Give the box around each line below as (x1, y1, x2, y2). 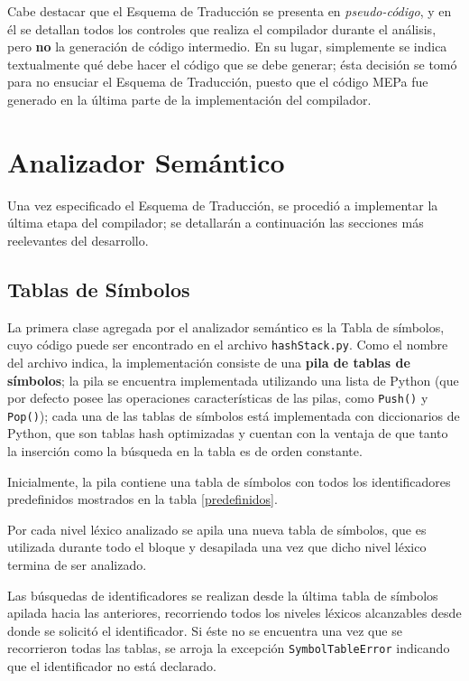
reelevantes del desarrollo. (7, 230, 149, 249)
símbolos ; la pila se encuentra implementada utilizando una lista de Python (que (7, 370, 459, 389)
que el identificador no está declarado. (7, 657, 216, 676)
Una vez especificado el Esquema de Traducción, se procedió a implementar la (7, 195, 438, 214)
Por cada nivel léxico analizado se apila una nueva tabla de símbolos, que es (7, 519, 427, 538)
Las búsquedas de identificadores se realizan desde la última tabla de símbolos (7, 585, 438, 604)
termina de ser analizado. (7, 555, 147, 574)
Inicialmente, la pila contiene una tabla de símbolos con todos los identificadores (7, 471, 451, 490)
